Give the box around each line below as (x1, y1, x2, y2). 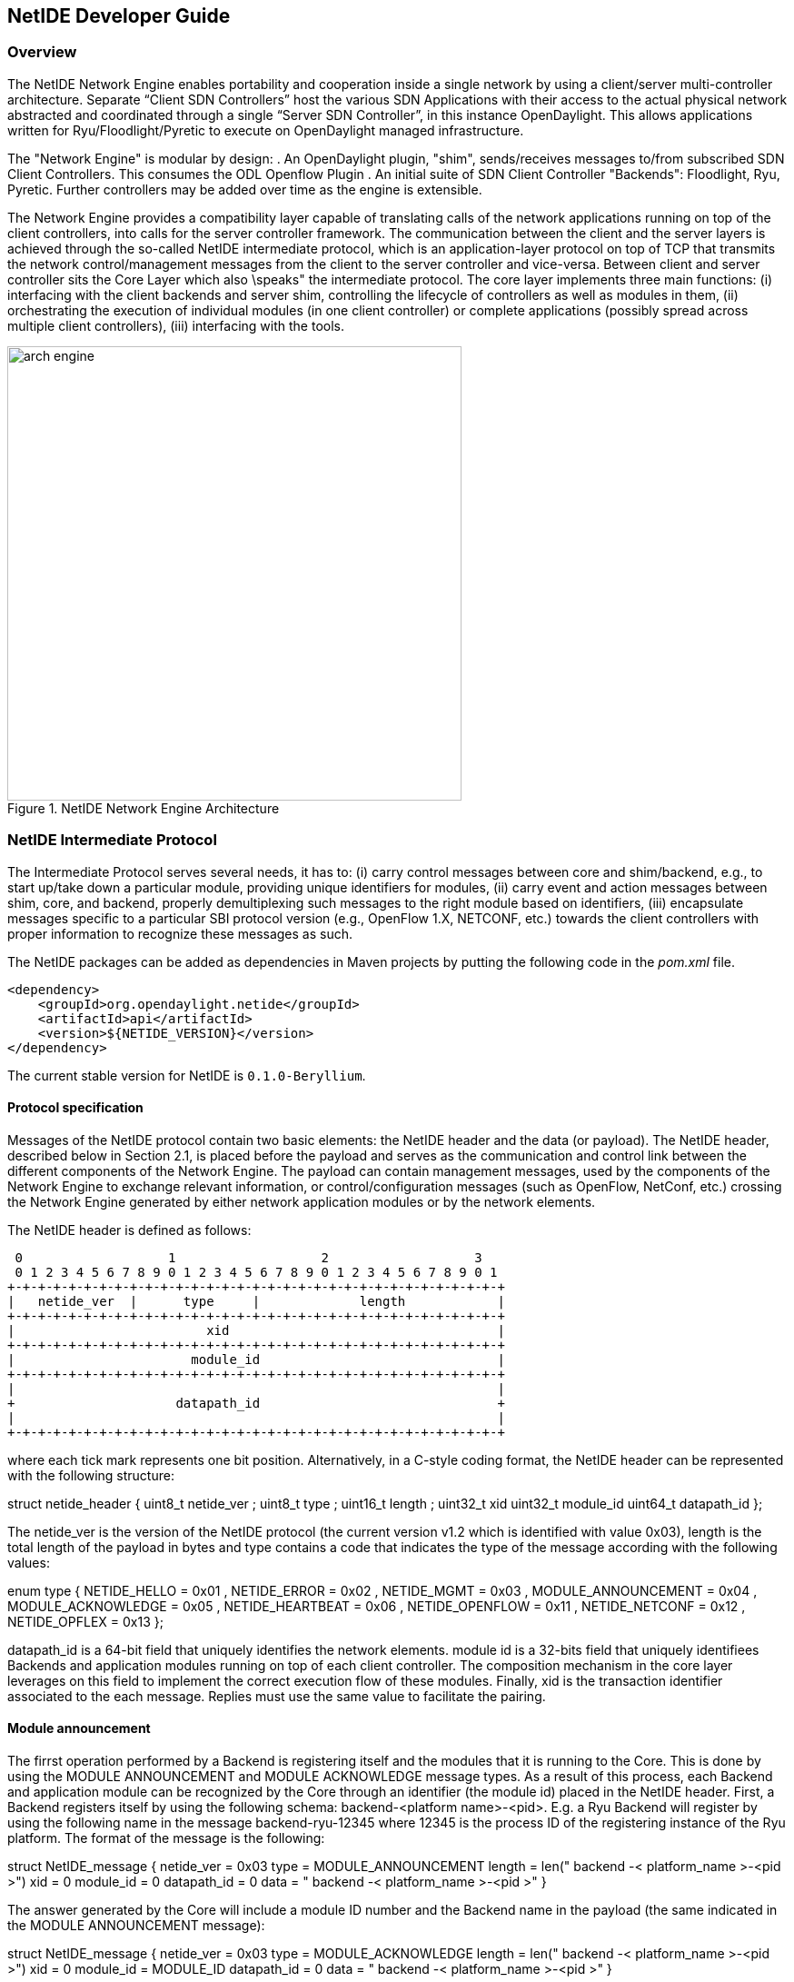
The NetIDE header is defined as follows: (7, 1221, 252, 1238)
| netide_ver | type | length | (7, 1293, 505, 1309)
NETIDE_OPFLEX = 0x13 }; (7, 1613, 164, 1629)
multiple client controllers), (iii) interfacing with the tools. (7, 317, 344, 334)
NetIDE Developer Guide (7, 5, 231, 27)
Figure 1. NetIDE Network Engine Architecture (7, 800, 280, 816)
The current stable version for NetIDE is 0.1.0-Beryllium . (7, 1067, 366, 1083)
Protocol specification (7, 1100, 144, 1116)
